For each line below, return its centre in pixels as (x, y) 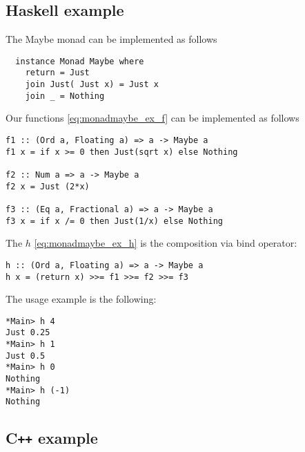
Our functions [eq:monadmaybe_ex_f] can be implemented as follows (152, 118)
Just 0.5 (26, 356)
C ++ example (52, 438)
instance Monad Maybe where (80, 61)
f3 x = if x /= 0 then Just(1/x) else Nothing (114, 221)
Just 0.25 (28, 333)
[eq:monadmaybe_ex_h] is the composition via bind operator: (166, 243)
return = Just (57, 73)
